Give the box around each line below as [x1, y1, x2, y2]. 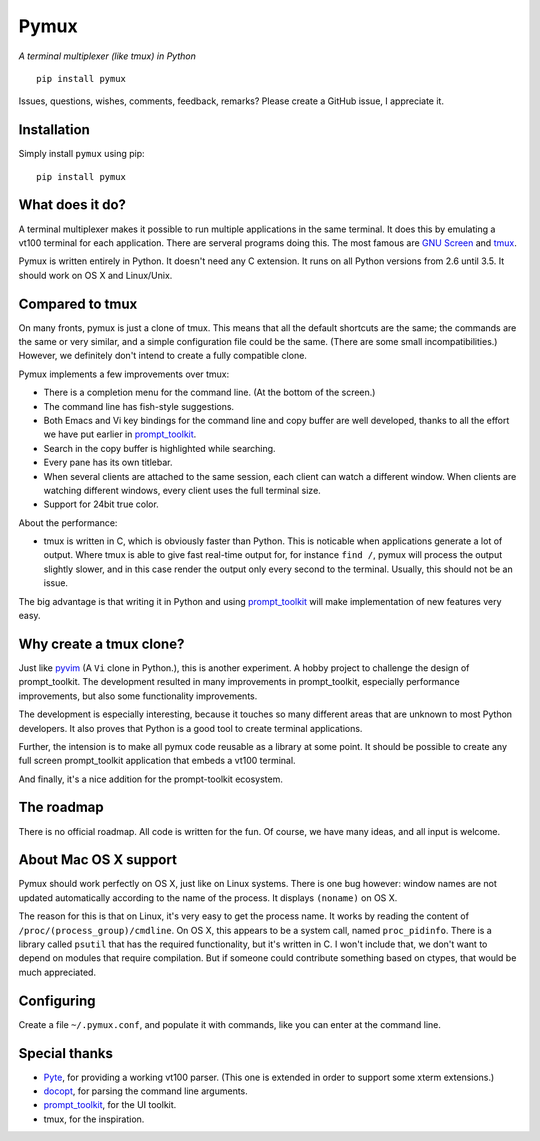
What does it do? [18, 196, 127, 214]
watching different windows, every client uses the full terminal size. [43, 484, 322, 496]
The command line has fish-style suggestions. [43, 400, 235, 412]
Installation [18, 121, 90, 139]
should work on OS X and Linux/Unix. [18, 269, 173, 281]
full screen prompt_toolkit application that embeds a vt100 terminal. [18, 755, 296, 767]
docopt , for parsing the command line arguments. [43, 1085, 249, 1097]
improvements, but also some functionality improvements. [18, 690, 258, 702]
